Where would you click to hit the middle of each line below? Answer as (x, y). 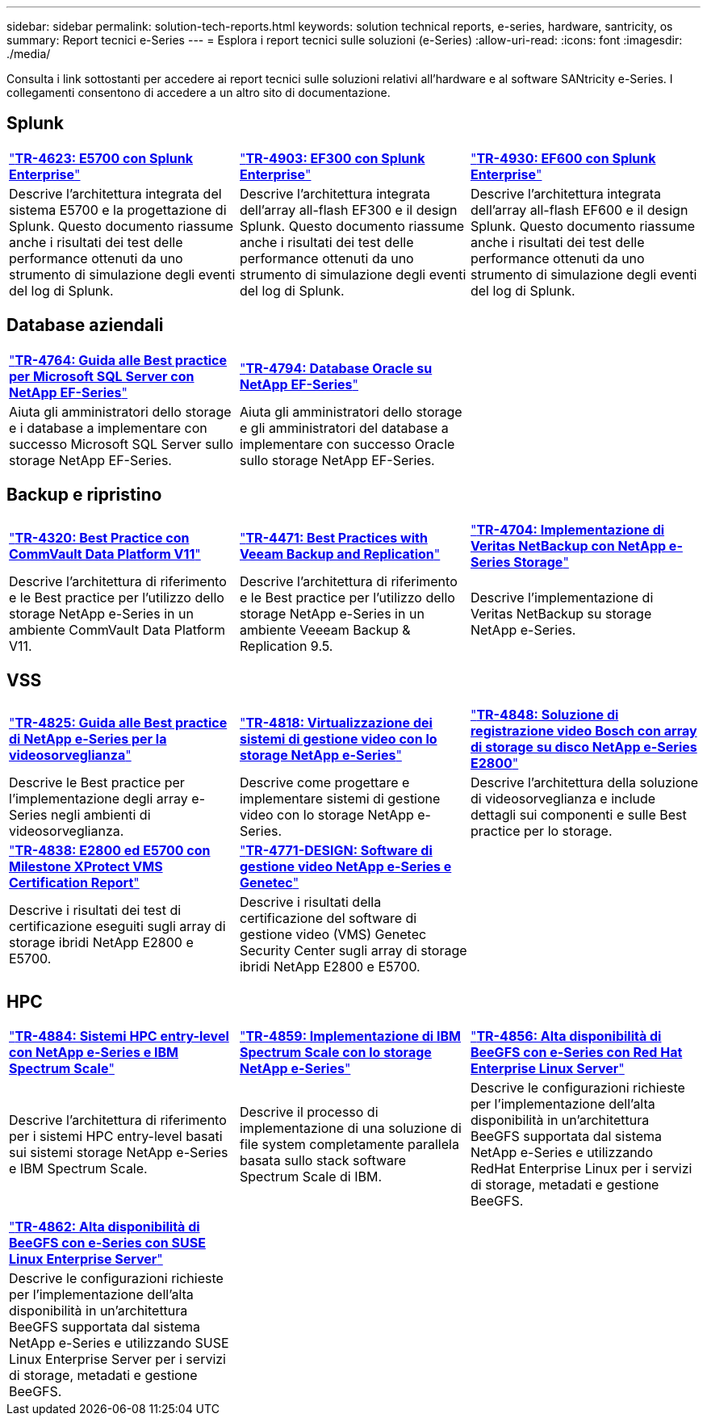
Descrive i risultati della (310, 902)
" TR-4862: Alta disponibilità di (105, 1227)
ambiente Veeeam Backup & (325, 629)
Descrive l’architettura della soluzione (584, 783)
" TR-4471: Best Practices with (333, 537)
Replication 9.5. (286, 646)
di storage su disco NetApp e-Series (584, 747)
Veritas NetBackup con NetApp (568, 545)
